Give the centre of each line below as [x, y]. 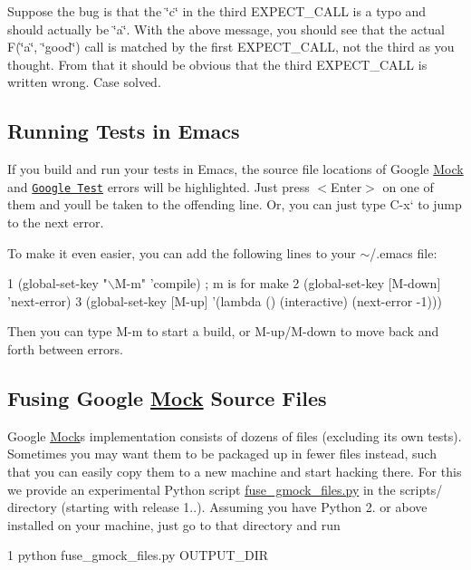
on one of [408, 186]
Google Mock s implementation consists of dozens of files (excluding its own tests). [235, 435]
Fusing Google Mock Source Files [167, 397]
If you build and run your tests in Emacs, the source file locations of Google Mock [235, 169]
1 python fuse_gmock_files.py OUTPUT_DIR [138, 555]
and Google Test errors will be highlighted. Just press [159, 186]
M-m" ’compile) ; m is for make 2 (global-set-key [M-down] [278, 283]
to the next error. [56, 222]
